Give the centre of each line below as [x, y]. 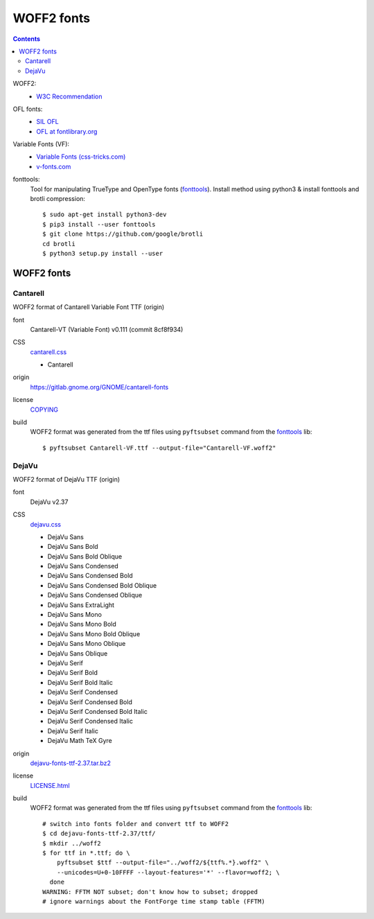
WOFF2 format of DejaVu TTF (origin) [66, 479]
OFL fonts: [28, 109]
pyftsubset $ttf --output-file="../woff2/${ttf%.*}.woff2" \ [163, 863]
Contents [27, 39]
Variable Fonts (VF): [41, 144]
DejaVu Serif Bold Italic [80, 682]
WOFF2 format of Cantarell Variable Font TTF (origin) [89, 307]
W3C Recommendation [69, 96]
